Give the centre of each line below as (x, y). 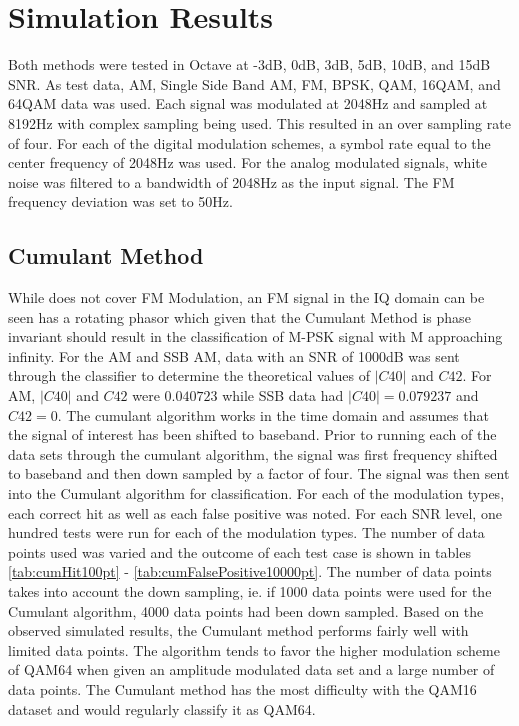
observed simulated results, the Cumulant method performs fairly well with (238, 630)
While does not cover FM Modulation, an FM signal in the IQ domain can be (246, 297)
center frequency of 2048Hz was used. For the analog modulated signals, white (247, 162)
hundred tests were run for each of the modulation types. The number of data (246, 532)
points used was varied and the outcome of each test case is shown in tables (239, 551)
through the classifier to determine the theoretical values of (189, 375)
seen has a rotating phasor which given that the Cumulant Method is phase (239, 316)
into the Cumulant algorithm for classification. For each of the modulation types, (256, 493)
